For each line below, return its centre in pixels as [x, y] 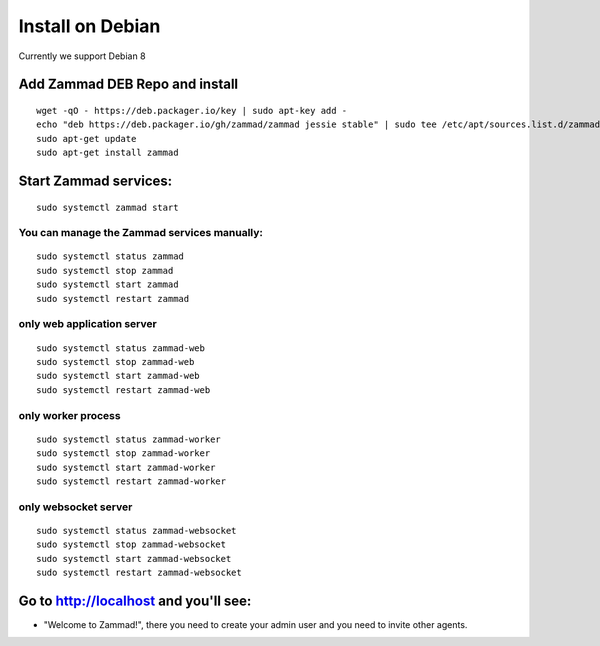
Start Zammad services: [95, 180]
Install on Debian [89, 26]
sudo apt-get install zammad [107, 153]
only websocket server [75, 507]
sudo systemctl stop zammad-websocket [131, 544]
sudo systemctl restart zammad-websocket [139, 573]
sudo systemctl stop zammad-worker [123, 453]
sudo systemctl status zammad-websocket [136, 530]
